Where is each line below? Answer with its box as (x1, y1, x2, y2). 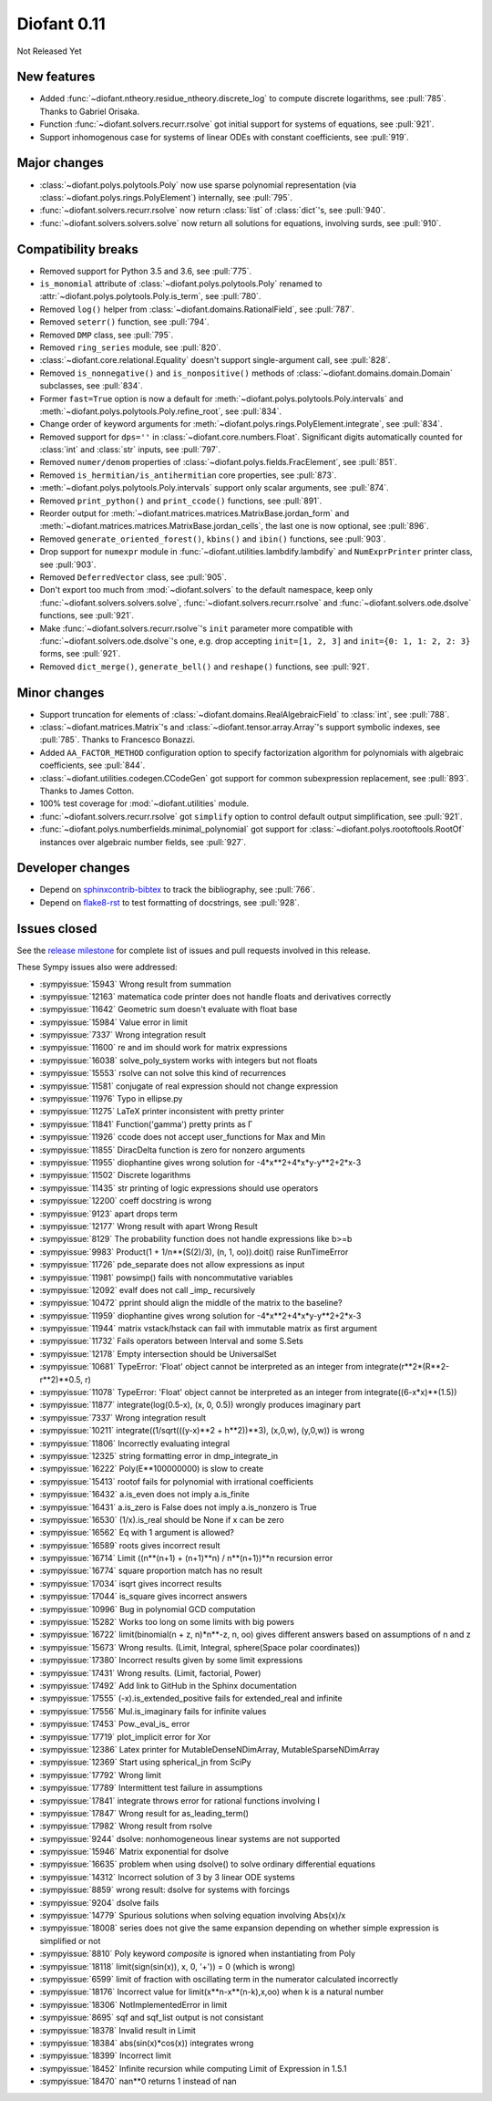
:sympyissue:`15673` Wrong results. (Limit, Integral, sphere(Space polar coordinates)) (39, 1641, 361, 1652)
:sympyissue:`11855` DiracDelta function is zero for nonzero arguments (39, 1144, 305, 1155)
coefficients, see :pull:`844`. (39, 760, 146, 771)
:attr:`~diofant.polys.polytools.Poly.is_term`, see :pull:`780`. (39, 291, 261, 302)
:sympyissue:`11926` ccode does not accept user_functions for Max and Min (39, 1132, 326, 1143)
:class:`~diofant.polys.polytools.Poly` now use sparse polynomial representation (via (39, 179, 357, 191)
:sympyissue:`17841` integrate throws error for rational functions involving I (39, 1795, 321, 1806)
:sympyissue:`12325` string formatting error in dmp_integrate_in (39, 1450, 279, 1461)
